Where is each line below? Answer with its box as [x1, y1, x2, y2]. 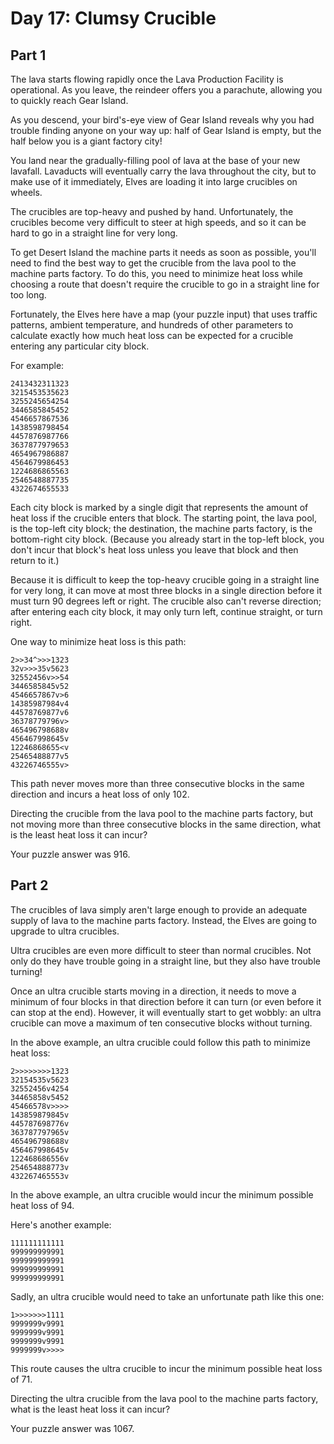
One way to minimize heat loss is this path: [10, 636, 187, 647]
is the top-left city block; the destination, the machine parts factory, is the [10, 523, 313, 534]
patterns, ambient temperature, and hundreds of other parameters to [10, 319, 294, 331]
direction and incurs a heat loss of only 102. [10, 788, 190, 800]
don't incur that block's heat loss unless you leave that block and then [10, 544, 299, 556]
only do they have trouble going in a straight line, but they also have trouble [10, 955, 321, 967]
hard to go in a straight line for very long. [10, 227, 178, 239]
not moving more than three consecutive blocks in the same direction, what [10, 818, 322, 830]
